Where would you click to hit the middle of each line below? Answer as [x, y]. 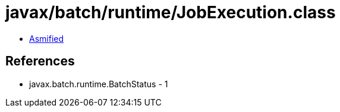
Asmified [47, 38]
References [40, 61]
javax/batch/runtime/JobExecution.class [171, 12]
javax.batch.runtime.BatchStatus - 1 [99, 84]
